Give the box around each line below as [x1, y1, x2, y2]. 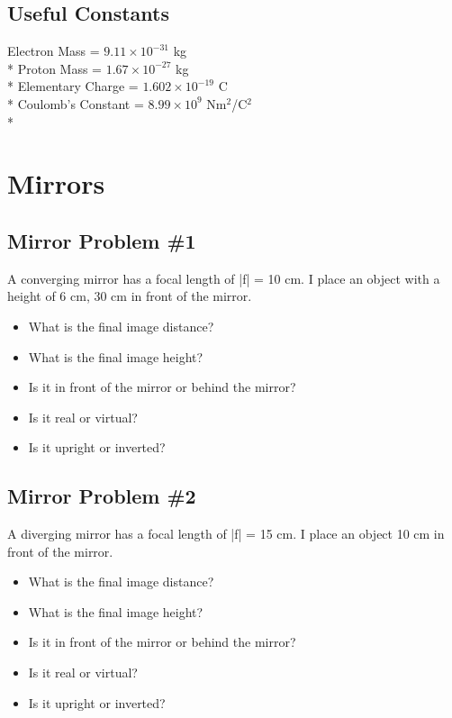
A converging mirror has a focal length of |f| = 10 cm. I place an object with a [7, 268, 440, 287]
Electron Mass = [7, 41, 100, 60]
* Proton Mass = [7, 59, 102, 77]
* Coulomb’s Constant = [7, 94, 144, 113]
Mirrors [7, 165, 105, 202]
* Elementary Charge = [7, 77, 139, 95]
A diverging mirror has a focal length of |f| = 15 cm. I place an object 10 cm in [7, 524, 445, 543]
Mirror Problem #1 [7, 226, 196, 254]
